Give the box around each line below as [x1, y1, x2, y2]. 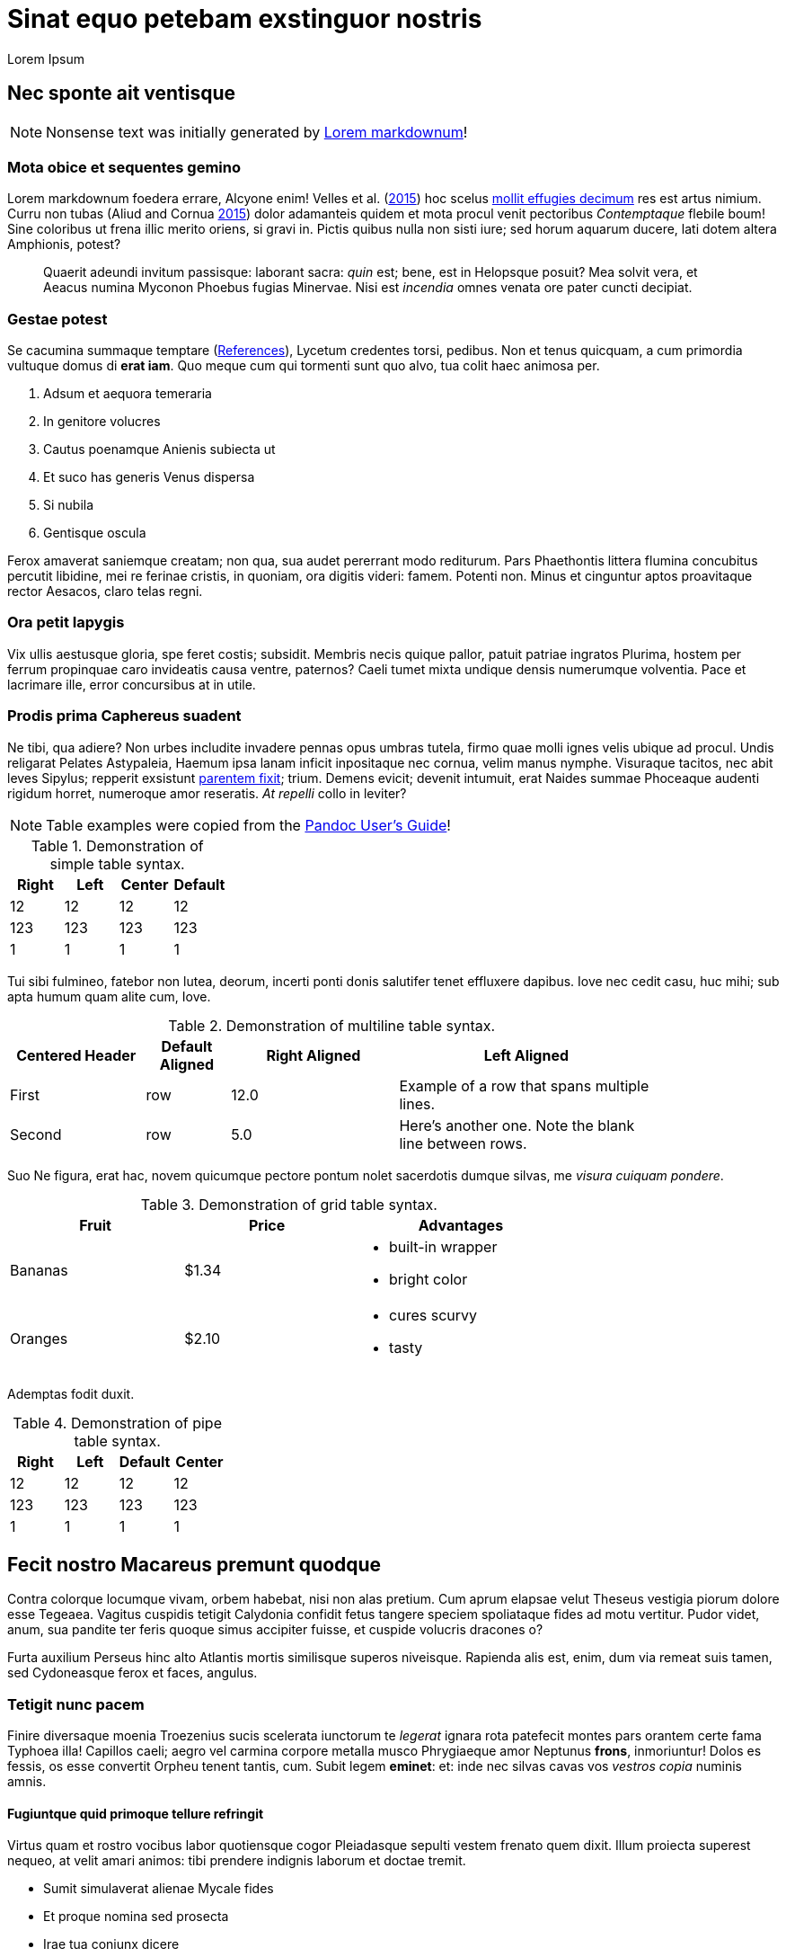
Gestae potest [7, 309, 108, 328]
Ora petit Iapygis [7, 613, 125, 632]
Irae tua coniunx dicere [43, 1936, 180, 1953]
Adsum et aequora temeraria [43, 386, 212, 402]
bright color [389, 1269, 468, 1288]
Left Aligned [483, 1045, 570, 1064]
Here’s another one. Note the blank [399, 1116, 635, 1134]
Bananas [10, 1260, 68, 1279]
